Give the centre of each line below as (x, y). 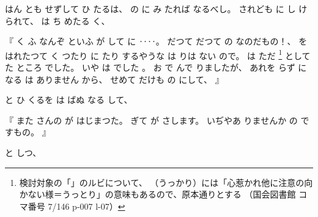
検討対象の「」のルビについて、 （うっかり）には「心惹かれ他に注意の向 (166, 182)
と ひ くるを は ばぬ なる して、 (69, 100)
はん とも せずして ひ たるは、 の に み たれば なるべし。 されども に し (150, 9)
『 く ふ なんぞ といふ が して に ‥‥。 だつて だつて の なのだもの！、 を (156, 41)
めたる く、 (87, 20)
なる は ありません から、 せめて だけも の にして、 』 (114, 79)
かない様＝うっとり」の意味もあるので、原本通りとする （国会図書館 (157, 194)
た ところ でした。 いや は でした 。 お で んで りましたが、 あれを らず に (156, 67)
